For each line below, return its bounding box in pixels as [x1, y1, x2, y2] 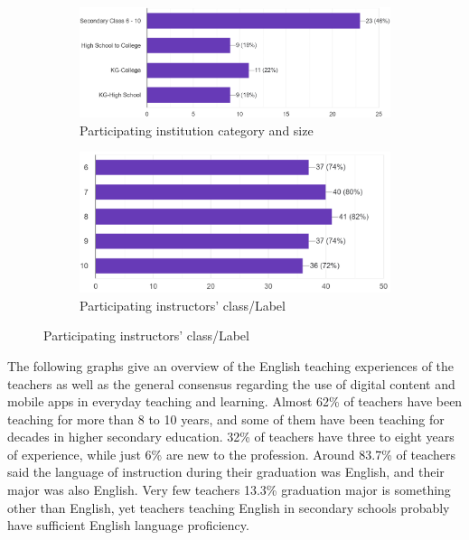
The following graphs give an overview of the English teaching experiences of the [7, 356, 455, 375]
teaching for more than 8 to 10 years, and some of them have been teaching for [7, 409, 445, 428]
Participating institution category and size [80, 120, 314, 139]
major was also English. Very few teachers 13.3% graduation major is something [7, 480, 451, 499]
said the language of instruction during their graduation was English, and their [7, 462, 445, 481]
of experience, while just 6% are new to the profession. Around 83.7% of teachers [7, 444, 455, 463]
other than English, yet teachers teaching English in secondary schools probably [7, 498, 450, 517]
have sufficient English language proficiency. [7, 516, 249, 535]
